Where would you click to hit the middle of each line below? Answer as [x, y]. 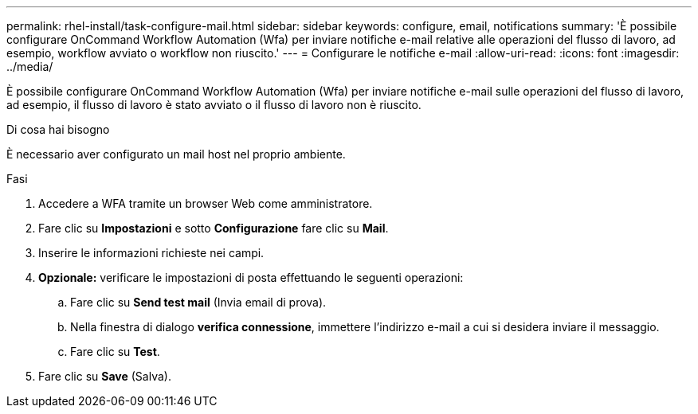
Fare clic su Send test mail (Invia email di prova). [198, 302]
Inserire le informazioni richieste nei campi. [151, 253]
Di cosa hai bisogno [58, 129]
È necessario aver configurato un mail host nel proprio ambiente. [176, 154]
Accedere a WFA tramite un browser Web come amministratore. [206, 203]
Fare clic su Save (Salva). [105, 376]
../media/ [30, 66]
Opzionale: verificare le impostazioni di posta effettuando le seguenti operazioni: [251, 277]
